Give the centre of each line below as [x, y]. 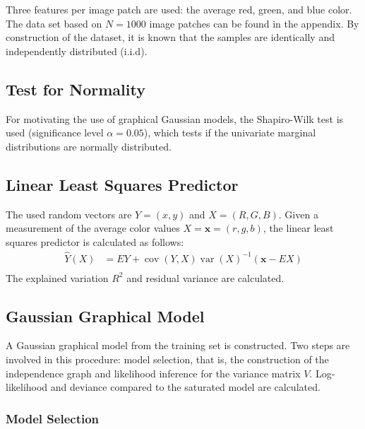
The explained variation [57, 277]
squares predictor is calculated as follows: [95, 241]
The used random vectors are [69, 214]
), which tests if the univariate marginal [230, 133]
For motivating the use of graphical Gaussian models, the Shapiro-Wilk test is [175, 118]
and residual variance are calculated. [205, 277]
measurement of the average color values [93, 228]
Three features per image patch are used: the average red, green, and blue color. [179, 9]
